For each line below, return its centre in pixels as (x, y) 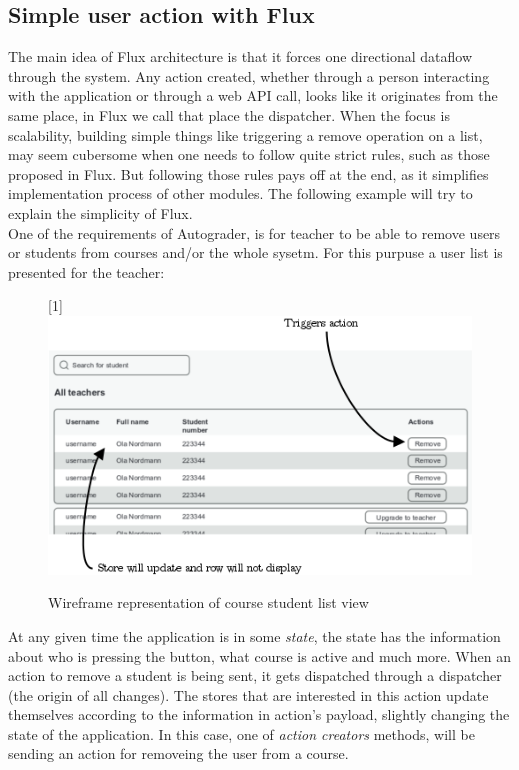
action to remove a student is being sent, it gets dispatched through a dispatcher (255, 675)
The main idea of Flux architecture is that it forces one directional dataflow (240, 56)
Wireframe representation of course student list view (208, 602)
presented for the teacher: (86, 271)
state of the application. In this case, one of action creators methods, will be (241, 733)
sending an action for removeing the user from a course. (178, 753)
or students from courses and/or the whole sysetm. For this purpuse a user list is (255, 252)
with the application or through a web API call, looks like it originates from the (253, 95)
